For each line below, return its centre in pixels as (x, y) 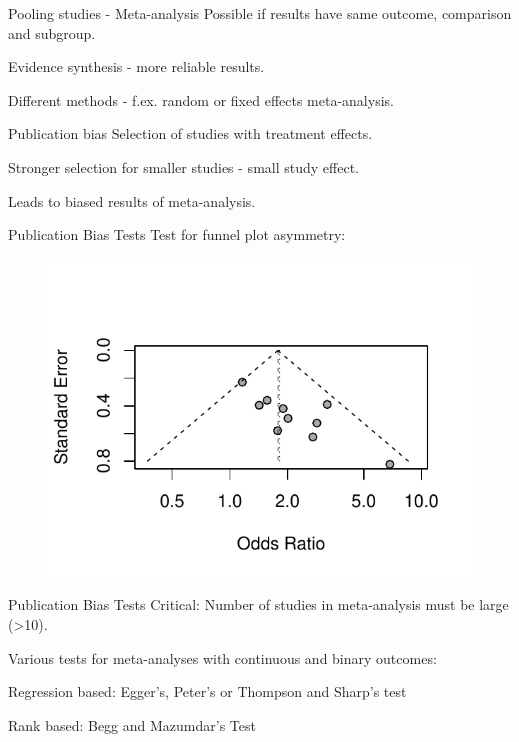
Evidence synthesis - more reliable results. (136, 66)
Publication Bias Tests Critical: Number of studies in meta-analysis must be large (258, 604)
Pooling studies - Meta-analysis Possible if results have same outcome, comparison (260, 13)
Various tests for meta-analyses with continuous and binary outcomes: (222, 657)
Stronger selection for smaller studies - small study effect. (183, 166)
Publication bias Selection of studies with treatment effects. (190, 133)
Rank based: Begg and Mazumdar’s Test (132, 724)
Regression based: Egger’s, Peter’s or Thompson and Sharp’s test (207, 691)
